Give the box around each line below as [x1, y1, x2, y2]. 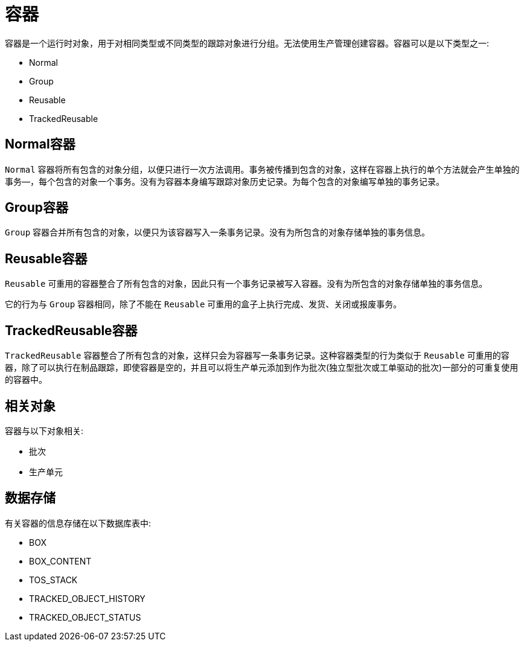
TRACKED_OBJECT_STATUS [29, 612, 141, 622]
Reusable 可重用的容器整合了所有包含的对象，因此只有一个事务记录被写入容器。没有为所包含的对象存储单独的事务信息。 [5, 278, 488, 289]
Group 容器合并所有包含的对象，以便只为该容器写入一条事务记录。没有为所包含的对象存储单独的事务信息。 [5, 227, 430, 238]
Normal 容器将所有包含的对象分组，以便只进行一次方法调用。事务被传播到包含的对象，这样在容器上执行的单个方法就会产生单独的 [5, 164, 520, 174]
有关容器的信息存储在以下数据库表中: [5, 517, 152, 528]
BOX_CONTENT [29, 555, 92, 566]
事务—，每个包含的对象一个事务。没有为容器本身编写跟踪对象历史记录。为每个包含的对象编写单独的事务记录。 [5, 176, 444, 187]
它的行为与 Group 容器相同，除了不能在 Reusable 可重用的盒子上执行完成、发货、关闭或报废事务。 [5, 299, 402, 310]
